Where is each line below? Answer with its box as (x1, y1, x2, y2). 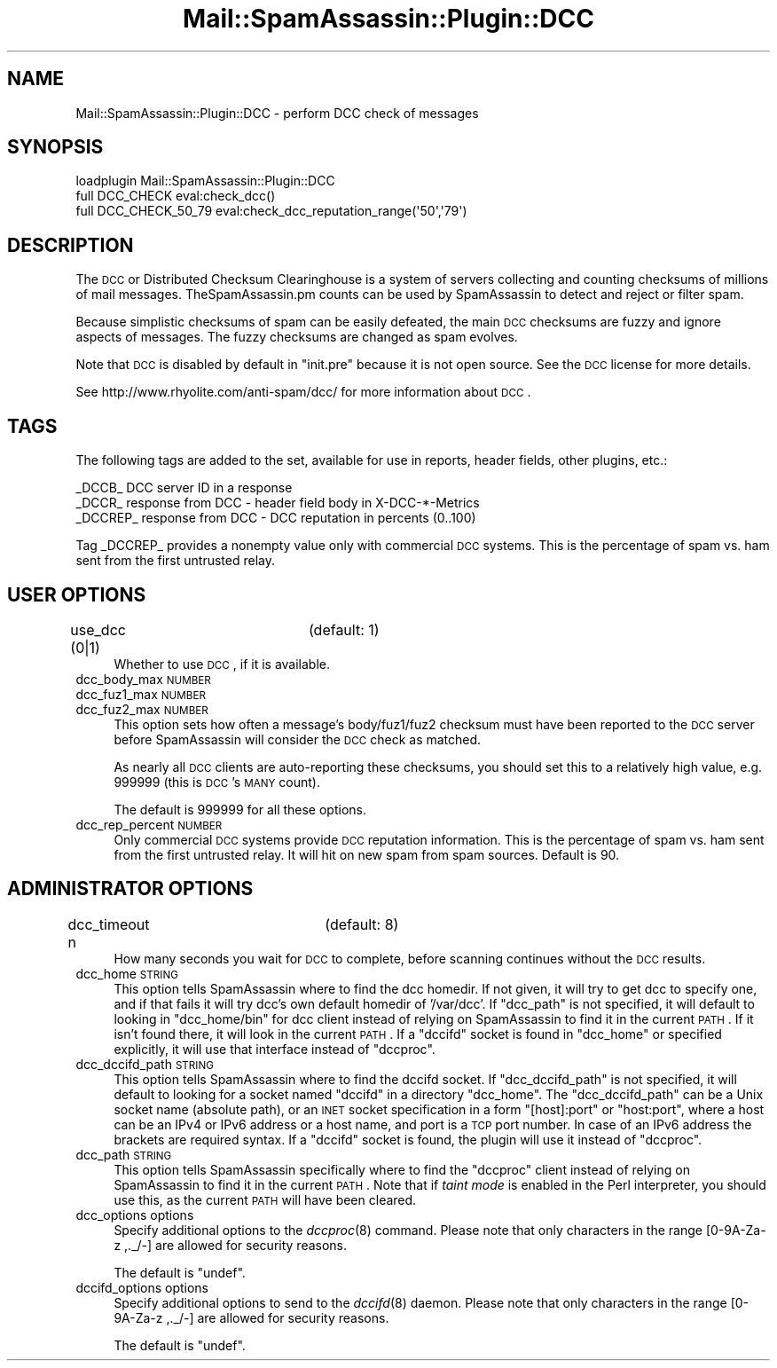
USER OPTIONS (7, 583, 146, 606)
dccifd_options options (75, 1279, 209, 1295)
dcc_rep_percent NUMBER (75, 816, 223, 832)
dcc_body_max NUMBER (75, 671, 211, 687)
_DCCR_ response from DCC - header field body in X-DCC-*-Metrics (75, 495, 480, 511)
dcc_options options (75, 1207, 194, 1223)
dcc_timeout (67, 915, 150, 933)
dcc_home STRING (75, 965, 178, 981)
